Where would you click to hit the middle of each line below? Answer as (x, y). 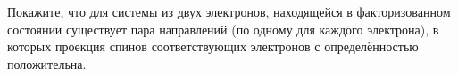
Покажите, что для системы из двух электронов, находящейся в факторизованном (229, 11)
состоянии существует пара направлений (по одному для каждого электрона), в (223, 29)
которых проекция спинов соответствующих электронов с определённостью (213, 46)
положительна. (47, 63)
